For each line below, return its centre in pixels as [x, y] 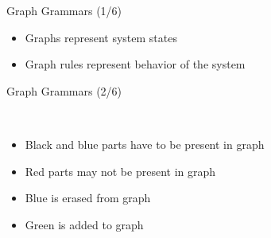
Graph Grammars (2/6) [64, 90]
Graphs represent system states [101, 37]
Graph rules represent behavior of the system [135, 64]
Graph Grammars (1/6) [64, 10]
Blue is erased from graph [88, 198]
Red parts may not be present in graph [120, 171]
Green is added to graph [84, 224]
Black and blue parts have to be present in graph [145, 144]
